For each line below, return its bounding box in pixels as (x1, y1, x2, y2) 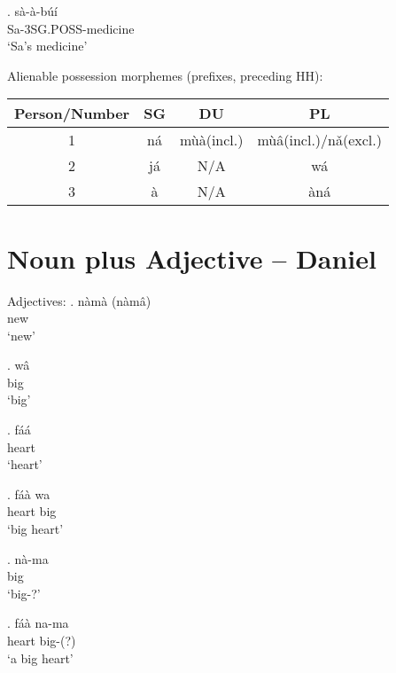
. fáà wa (7, 484, 50, 503)
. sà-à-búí (7, 2, 58, 20)
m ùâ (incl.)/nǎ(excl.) (257, 129, 382, 151)
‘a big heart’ (7, 648, 74, 667)
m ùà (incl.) (179, 129, 244, 151)
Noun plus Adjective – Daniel (7, 239, 377, 276)
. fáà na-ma (7, 614, 69, 632)
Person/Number (14, 103, 130, 124)
